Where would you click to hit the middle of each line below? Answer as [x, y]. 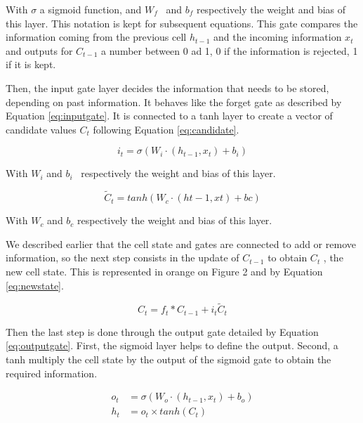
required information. [52, 373]
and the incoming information [277, 37]
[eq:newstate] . [35, 285]
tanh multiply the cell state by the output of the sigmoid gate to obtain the [169, 359]
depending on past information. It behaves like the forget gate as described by [174, 102]
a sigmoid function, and [91, 9]
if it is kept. [31, 64]
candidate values [41, 129]
